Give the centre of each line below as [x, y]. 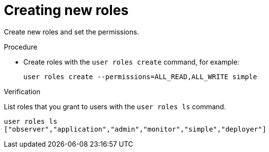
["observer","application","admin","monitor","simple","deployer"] [135, 129]
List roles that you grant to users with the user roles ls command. [115, 106]
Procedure [21, 47]
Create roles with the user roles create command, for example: [131, 62]
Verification [22, 91]
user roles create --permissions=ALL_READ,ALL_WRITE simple [140, 76]
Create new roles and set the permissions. [72, 32]
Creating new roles [66, 10]
